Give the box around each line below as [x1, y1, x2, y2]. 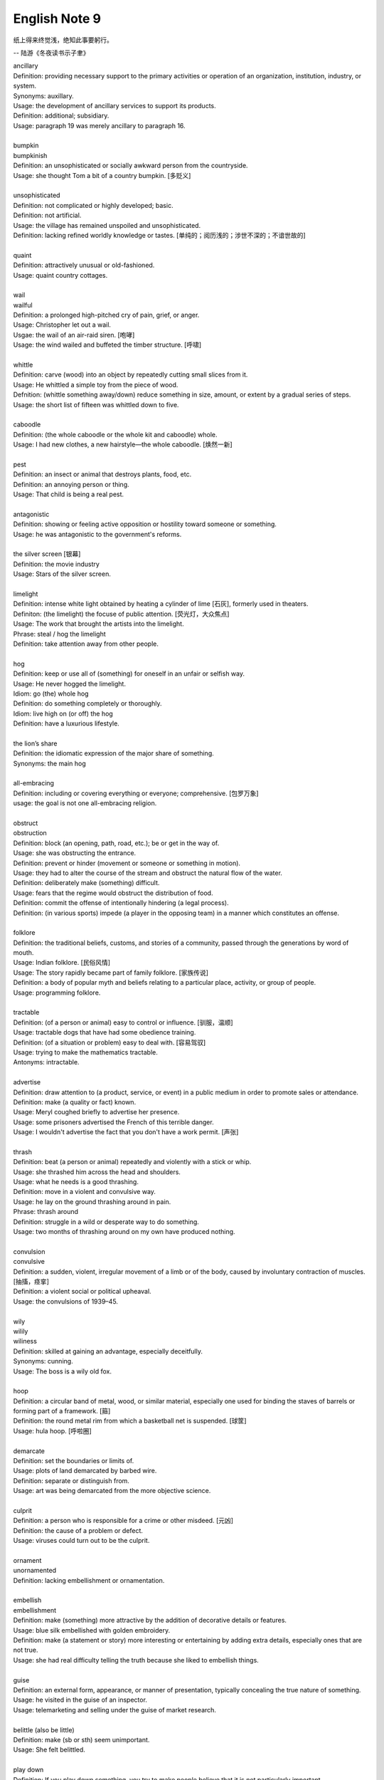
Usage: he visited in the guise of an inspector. [13, 1695, 147, 1705]
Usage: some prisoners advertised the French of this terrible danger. [13, 1118, 214, 1126]
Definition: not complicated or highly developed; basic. [13, 201, 174, 209]
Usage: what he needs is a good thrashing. [13, 1178, 139, 1186]
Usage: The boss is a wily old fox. [13, 1367, 112, 1376]
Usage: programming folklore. [13, 988, 101, 997]
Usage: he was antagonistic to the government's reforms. [13, 530, 182, 538]
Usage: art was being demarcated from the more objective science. [13, 1487, 211, 1495]
